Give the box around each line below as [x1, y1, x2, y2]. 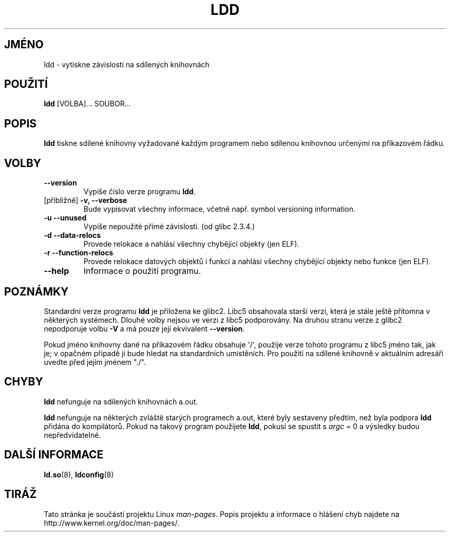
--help [44, 266, 69, 276]
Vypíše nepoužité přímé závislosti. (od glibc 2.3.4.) [83, 222, 255, 231]
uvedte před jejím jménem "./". [44, 357, 146, 366]
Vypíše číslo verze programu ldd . [83, 187, 196, 196]
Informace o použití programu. [83, 266, 201, 276]
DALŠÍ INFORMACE [4, 448, 104, 461]
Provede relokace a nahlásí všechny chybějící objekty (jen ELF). [83, 239, 299, 249]
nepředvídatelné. [44, 430, 101, 439]
